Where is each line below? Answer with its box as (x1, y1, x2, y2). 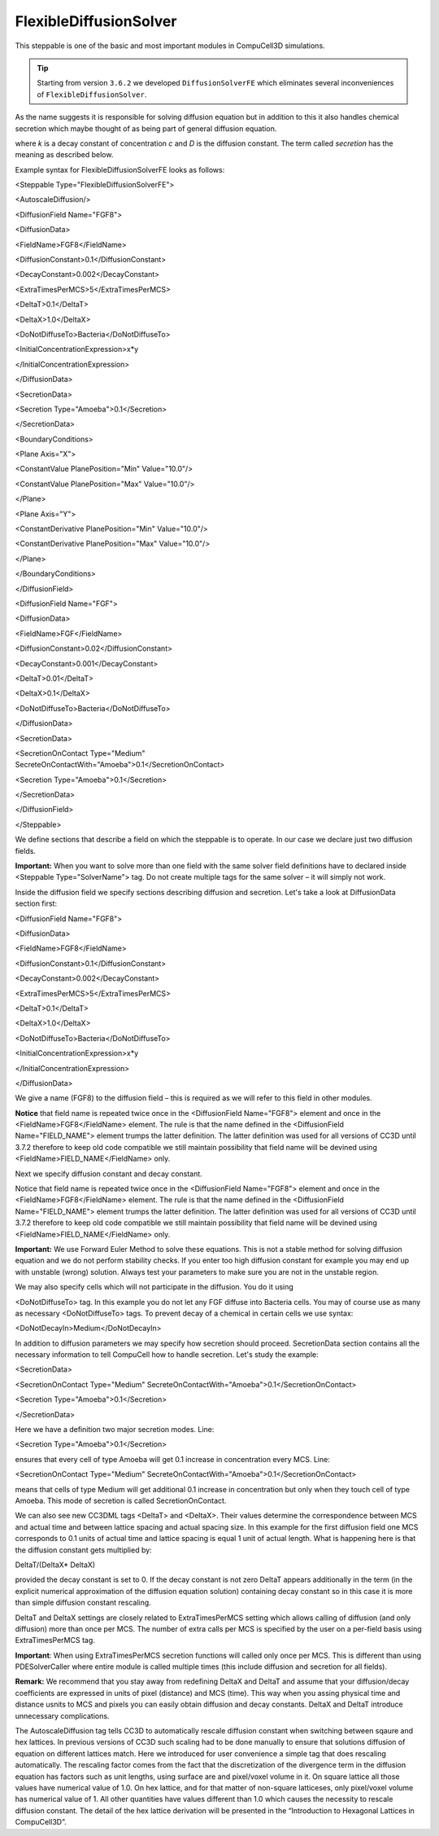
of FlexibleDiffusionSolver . (37, 90, 147, 99)
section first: (15, 898, 57, 908)
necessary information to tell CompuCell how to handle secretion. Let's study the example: (15, 1350, 319, 1359)
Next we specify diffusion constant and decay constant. (15, 1169, 202, 1179)
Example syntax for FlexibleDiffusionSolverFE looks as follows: (15, 165, 225, 174)
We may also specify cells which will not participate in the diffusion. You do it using (15, 1282, 294, 1292)
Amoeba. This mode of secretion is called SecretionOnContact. (15, 1496, 227, 1505)
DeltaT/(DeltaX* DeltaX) (15, 1560, 96, 1570)
